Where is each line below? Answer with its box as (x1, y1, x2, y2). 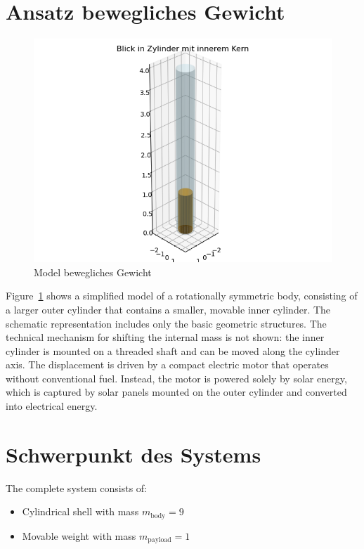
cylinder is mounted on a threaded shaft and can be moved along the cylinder (6, 343, 340, 358)
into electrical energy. (6, 399, 98, 413)
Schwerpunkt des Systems (6, 439, 261, 468)
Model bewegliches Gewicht (34, 264, 152, 279)
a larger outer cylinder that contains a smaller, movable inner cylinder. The (6, 302, 331, 316)
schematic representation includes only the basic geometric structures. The (6, 316, 327, 330)
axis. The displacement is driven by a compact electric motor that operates (6, 357, 329, 372)
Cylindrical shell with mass (22, 504, 139, 519)
